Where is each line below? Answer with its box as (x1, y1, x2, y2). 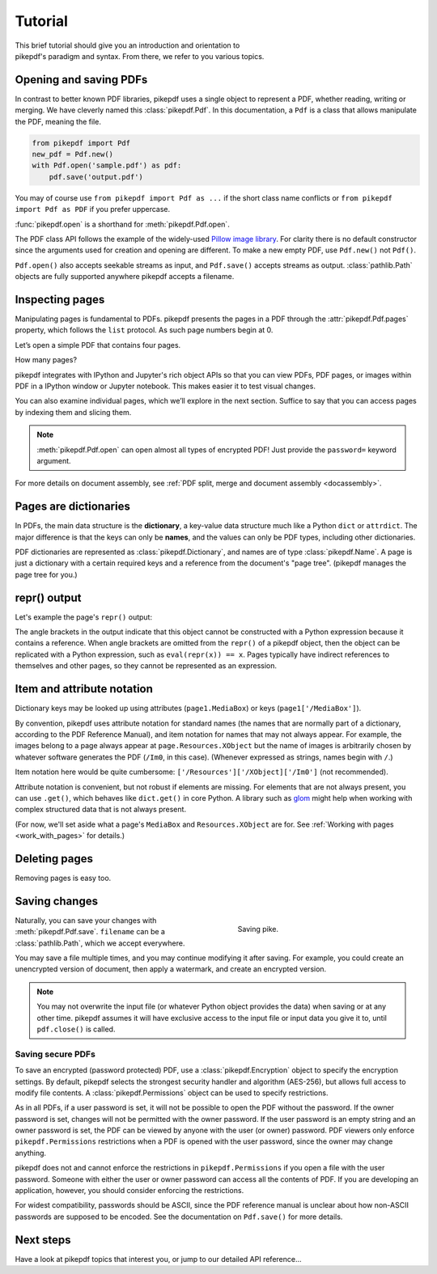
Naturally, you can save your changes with (15, 915, 157, 925)
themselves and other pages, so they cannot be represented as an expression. (15, 661, 278, 671)
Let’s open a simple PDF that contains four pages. (15, 340, 181, 349)
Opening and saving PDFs (15, 73, 148, 87)
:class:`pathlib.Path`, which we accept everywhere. (15, 938, 185, 948)
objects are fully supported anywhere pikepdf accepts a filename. (15, 272, 235, 281)
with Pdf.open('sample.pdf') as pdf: (32, 161, 182, 170)
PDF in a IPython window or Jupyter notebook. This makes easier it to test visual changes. (15, 381, 316, 391)
